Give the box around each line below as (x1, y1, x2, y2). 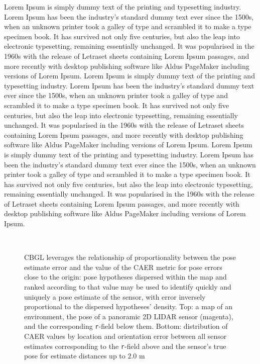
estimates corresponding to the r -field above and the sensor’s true (24, 340, 226, 351)
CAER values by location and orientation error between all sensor (24, 331, 227, 341)
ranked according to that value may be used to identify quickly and (24, 282, 231, 292)
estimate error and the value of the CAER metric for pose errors (24, 261, 222, 272)
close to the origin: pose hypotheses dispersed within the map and (24, 271, 227, 282)
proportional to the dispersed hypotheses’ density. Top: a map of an (24, 301, 233, 312)
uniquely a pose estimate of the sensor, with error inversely (24, 291, 206, 302)
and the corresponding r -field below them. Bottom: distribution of (24, 321, 228, 331)
